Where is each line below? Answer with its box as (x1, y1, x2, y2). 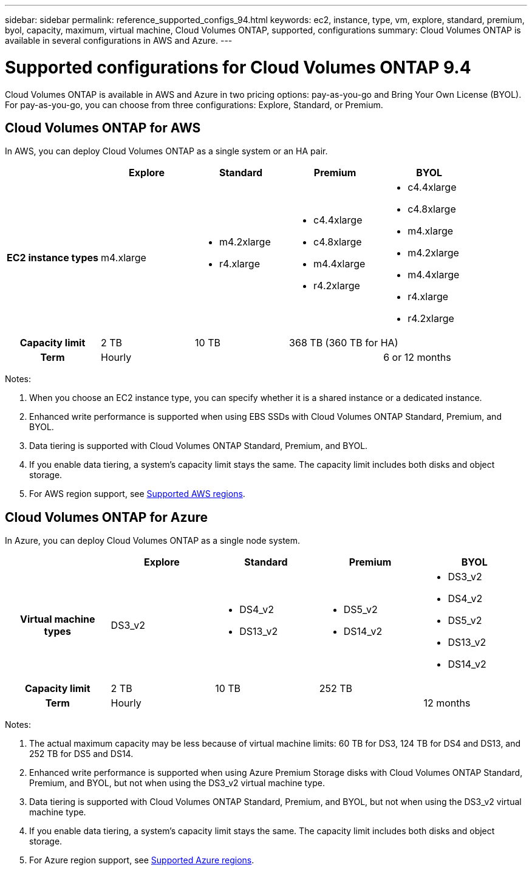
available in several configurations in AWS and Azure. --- (5, 35, 233, 46)
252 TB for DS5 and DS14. (29, 748, 134, 759)
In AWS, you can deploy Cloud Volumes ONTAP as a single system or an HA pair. (5, 146, 328, 157)
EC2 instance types (7, 252, 99, 264)
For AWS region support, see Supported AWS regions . (29, 488, 245, 499)
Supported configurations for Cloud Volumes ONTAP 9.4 (5, 57, 471, 78)
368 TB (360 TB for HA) (289, 337, 398, 349)
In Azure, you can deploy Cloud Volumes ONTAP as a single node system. (5, 535, 301, 546)
